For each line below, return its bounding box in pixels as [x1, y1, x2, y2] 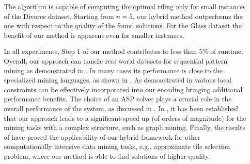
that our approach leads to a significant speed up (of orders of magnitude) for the [4, 113, 246, 123]
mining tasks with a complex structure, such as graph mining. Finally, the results [4, 122, 245, 132]
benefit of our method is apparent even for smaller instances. [4, 30, 184, 40]
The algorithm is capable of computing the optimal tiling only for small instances [4, 1, 246, 11]
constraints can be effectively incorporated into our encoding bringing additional [4, 84, 243, 94]
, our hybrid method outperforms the [132, 11, 243, 21]
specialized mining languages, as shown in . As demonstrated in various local [4, 75, 232, 85]
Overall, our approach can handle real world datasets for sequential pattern [4, 55, 228, 66]
